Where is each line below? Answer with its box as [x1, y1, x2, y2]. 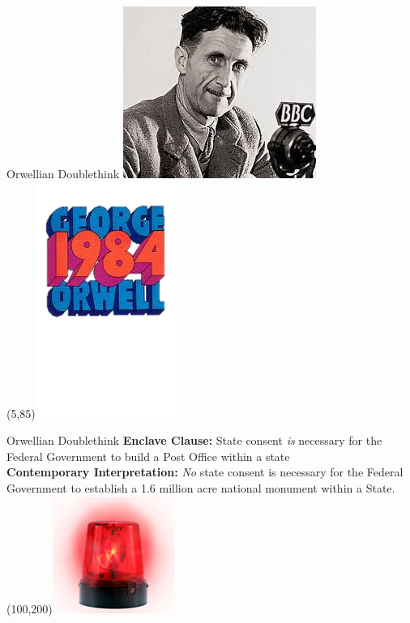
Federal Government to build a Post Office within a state [6, 447, 290, 464]
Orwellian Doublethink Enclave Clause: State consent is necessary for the [6, 432, 382, 449]
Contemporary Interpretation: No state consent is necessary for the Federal [6, 463, 404, 480]
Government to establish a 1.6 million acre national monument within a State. [6, 479, 395, 496]
